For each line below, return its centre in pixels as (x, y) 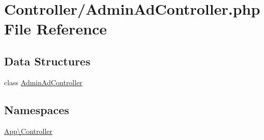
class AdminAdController (43, 82)
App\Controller (28, 131)
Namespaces (37, 109)
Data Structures (47, 61)
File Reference (56, 29)
